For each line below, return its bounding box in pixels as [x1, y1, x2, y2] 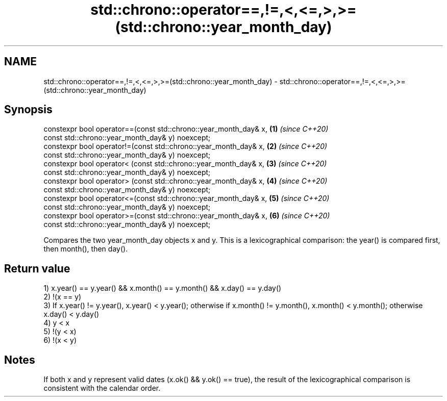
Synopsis [4, 103, 53, 116]
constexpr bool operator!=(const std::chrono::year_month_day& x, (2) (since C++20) [43, 142, 328, 151]
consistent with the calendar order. [43, 384, 161, 393]
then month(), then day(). [43, 244, 128, 254]
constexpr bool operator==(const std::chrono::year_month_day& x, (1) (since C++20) [43, 124, 329, 134]
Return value [4, 262, 70, 275]
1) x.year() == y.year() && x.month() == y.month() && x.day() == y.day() [43, 284, 282, 293]
